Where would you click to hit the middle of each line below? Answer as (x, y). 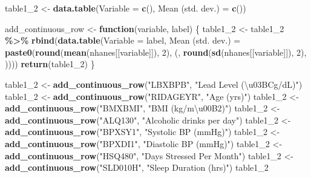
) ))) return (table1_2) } (50, 64)
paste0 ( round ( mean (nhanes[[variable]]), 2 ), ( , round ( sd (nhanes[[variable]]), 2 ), (156, 52)
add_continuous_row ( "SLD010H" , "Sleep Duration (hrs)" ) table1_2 (137, 167)
